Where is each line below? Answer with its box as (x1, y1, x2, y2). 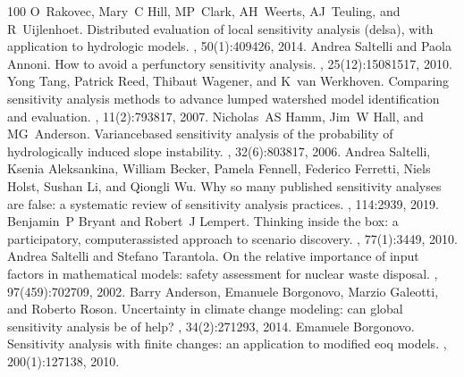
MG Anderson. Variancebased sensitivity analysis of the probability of (7, 124, 393, 143)
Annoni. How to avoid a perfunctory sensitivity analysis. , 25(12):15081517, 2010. (7, 54, 452, 72)
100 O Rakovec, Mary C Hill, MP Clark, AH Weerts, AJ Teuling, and (7, 2, 401, 20)
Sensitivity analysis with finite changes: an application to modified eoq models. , (7, 334, 447, 353)
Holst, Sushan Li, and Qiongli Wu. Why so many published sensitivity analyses (7, 176, 442, 195)
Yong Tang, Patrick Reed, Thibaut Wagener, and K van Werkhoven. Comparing (7, 71, 450, 90)
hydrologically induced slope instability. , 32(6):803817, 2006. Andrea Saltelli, (7, 141, 431, 160)
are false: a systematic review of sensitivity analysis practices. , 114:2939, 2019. (7, 194, 439, 213)
